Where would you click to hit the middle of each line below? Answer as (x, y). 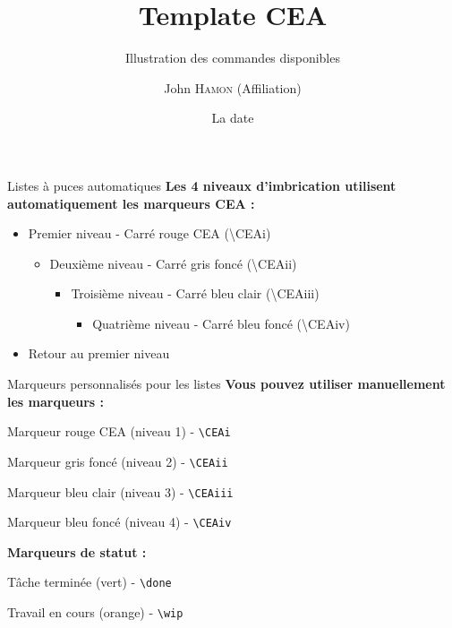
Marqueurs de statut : (77, 551)
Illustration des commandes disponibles (233, 58)
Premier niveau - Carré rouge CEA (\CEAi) (149, 233)
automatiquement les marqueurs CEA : (131, 203)
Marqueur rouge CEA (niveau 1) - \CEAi (119, 431)
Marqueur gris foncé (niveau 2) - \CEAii (118, 461)
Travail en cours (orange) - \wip (95, 612)
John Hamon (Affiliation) (233, 87)
